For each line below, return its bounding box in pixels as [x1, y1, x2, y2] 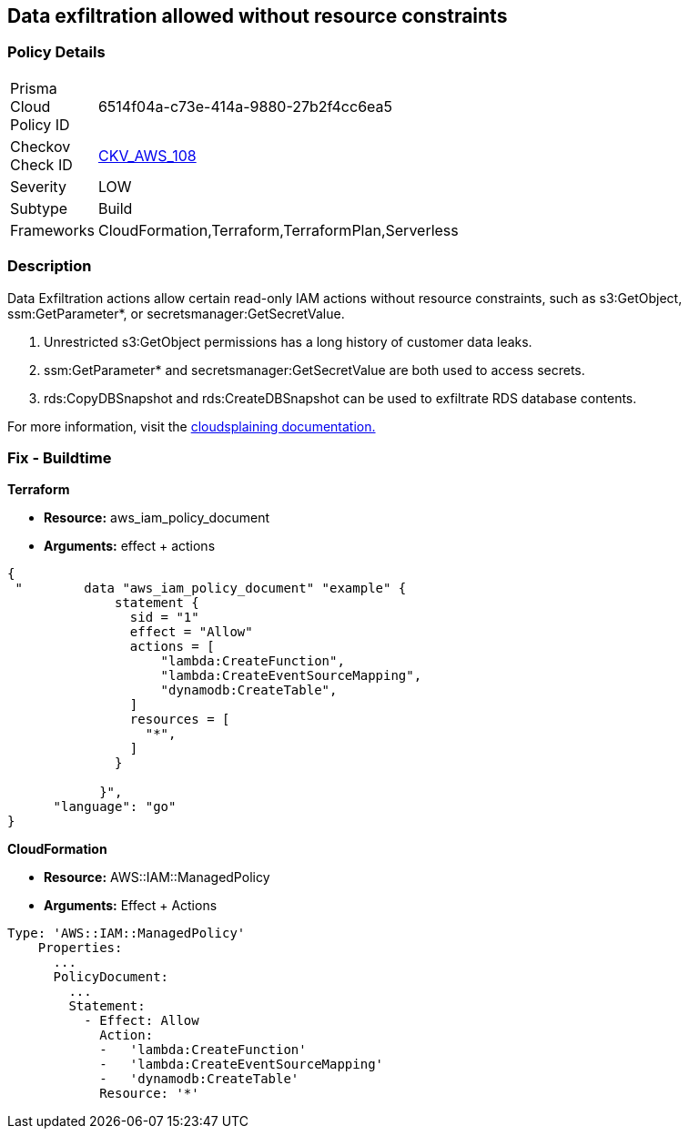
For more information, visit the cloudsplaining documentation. [7, 418, 376, 434]
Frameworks [10, 220, 95, 239]
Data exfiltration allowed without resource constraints [7, 5, 508, 27]
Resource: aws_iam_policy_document [44, 510, 270, 526]
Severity [10, 177, 66, 196]
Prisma [10, 78, 57, 97]
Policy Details [7, 43, 106, 62]
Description [7, 257, 92, 276]
